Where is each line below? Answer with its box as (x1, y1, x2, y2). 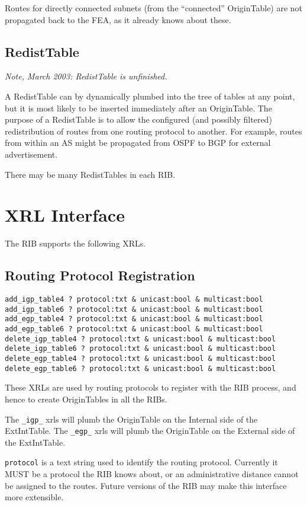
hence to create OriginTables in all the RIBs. (5, 392, 167, 405)
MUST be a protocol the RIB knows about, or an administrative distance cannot (5, 468, 299, 480)
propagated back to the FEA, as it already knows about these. (5, 13, 231, 25)
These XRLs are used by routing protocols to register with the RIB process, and (5, 381, 296, 394)
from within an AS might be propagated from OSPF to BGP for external (5, 136, 271, 149)
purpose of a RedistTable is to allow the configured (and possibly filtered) (5, 113, 272, 126)
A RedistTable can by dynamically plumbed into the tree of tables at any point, (5, 90, 295, 102)
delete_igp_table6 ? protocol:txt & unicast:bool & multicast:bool (5, 344, 276, 353)
